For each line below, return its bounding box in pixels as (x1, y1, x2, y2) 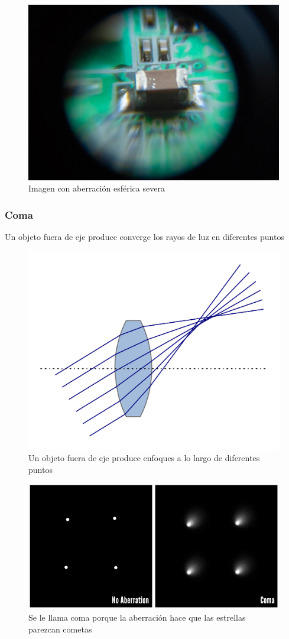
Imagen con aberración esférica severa (28, 182, 165, 194)
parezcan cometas (28, 622, 92, 635)
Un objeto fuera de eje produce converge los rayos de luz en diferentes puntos (5, 231, 284, 243)
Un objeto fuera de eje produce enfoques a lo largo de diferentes (28, 452, 260, 464)
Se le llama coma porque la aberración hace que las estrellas (28, 611, 246, 624)
